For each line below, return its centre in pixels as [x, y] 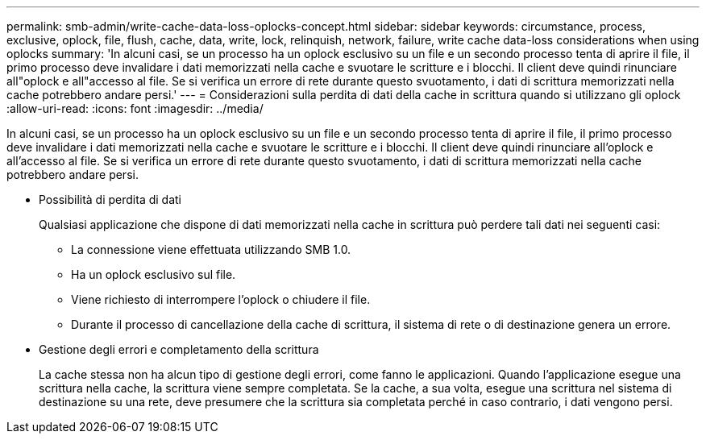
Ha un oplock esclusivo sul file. [154, 274]
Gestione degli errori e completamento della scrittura [179, 349]
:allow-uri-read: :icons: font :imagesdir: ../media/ [135, 108]
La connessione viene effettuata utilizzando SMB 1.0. [211, 249]
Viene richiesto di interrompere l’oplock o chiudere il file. [221, 299]
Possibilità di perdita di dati [110, 199]
